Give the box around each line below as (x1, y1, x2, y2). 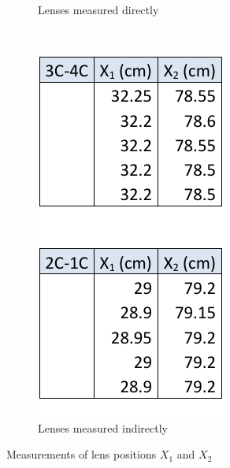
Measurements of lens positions (6, 446, 157, 462)
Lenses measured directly (38, 2, 159, 17)
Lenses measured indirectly (38, 419, 168, 436)
